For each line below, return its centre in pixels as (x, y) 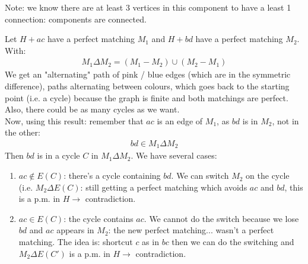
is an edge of (180, 120)
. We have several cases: (174, 155)
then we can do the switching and (233, 242)
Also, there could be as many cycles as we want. (92, 109)
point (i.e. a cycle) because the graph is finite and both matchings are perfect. (147, 97)
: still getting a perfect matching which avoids (164, 187)
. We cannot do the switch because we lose (221, 218)
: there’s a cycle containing (112, 176)
